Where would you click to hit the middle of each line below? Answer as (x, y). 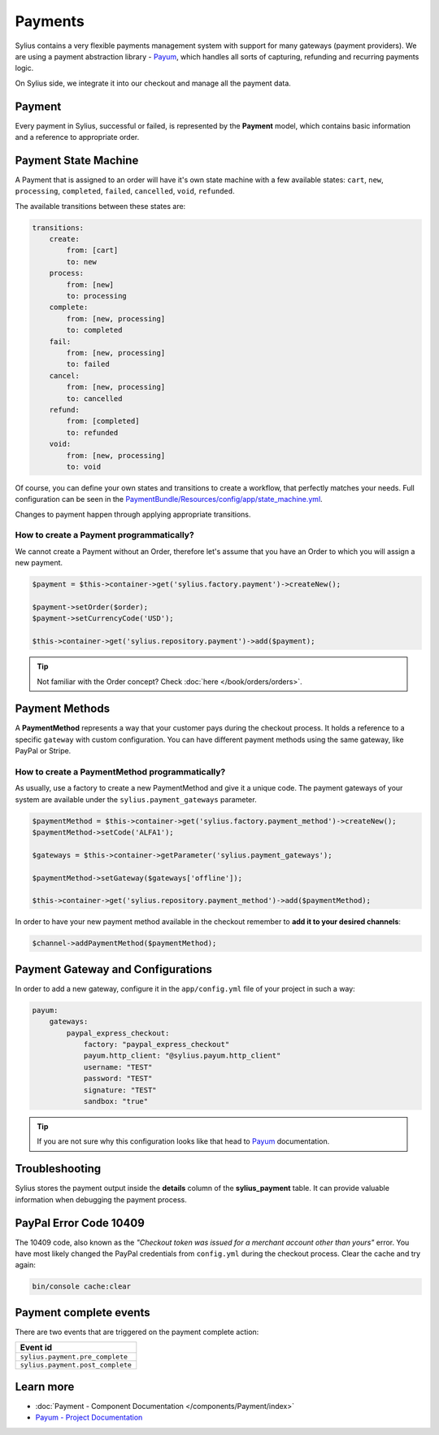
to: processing (97, 296)
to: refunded (92, 432)
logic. (24, 68)
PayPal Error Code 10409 (80, 1223)
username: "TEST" (118, 1067)
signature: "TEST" (120, 1090)
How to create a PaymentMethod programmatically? (120, 771)
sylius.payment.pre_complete (74, 1357)
